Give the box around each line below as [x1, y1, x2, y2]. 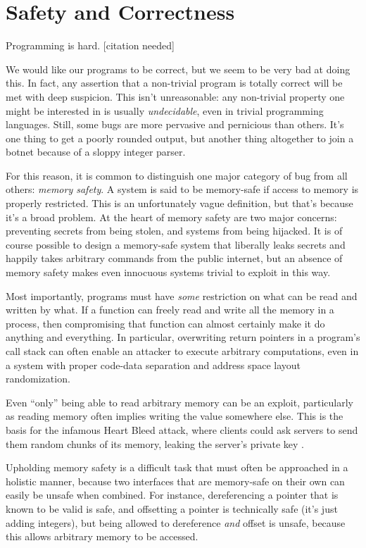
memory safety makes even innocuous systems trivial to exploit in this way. [6, 265, 331, 280]
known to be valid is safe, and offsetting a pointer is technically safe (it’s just [6, 501, 338, 516]
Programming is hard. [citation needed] [6, 38, 175, 53]
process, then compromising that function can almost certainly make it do [6, 316, 325, 330]
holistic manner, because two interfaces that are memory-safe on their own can [6, 473, 345, 488]
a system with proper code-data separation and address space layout [6, 357, 301, 372]
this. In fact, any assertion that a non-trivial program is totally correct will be [6, 75, 343, 90]
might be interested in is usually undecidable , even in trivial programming [6, 103, 324, 118]
